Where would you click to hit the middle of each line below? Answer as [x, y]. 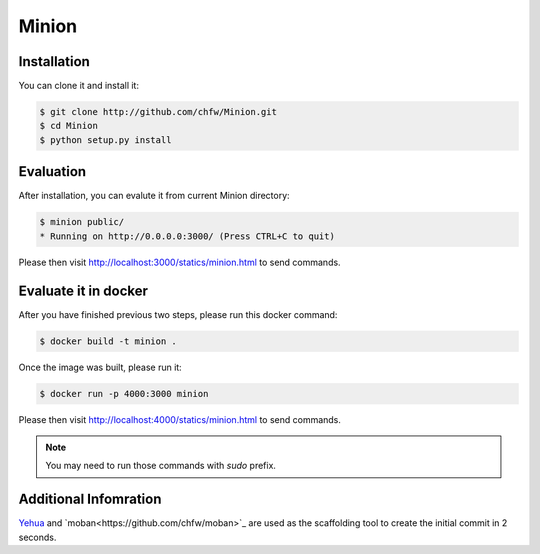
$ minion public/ [82, 222]
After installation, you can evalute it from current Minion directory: [154, 196]
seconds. [37, 537]
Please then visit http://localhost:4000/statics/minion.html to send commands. [180, 419]
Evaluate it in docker [83, 290]
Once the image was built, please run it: [100, 367]
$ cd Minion [69, 126]
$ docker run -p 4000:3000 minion [124, 393]
